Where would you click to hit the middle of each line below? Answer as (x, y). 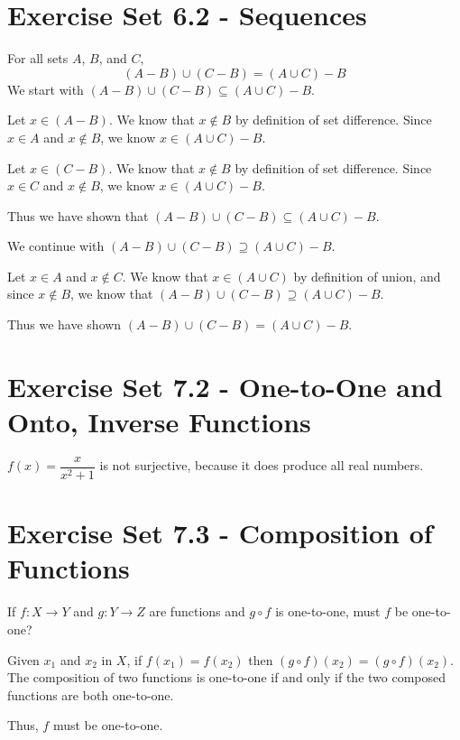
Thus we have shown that (78, 215)
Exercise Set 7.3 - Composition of (220, 533)
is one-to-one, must (328, 611)
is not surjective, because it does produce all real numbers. (262, 465)
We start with (46, 89)
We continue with (56, 246)
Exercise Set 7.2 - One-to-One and (225, 386)
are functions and (197, 611)
